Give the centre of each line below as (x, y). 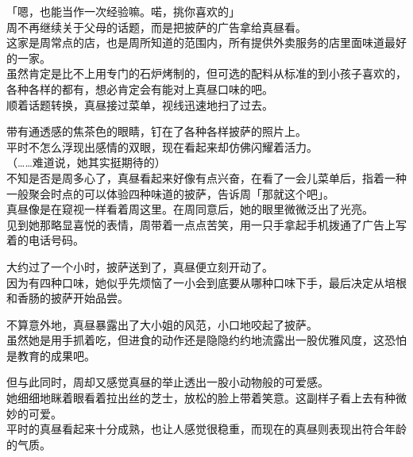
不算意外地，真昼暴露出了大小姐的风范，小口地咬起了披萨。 (162, 324)
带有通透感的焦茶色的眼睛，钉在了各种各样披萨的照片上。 (156, 131)
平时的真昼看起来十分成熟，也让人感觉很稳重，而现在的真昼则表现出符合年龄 (206, 429)
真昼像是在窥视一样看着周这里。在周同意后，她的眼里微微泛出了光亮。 (190, 209)
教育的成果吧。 (56, 355)
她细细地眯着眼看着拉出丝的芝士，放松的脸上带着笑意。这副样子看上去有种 (201, 398)
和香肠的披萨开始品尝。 (68, 298)
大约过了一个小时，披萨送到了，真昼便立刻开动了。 (140, 266)
